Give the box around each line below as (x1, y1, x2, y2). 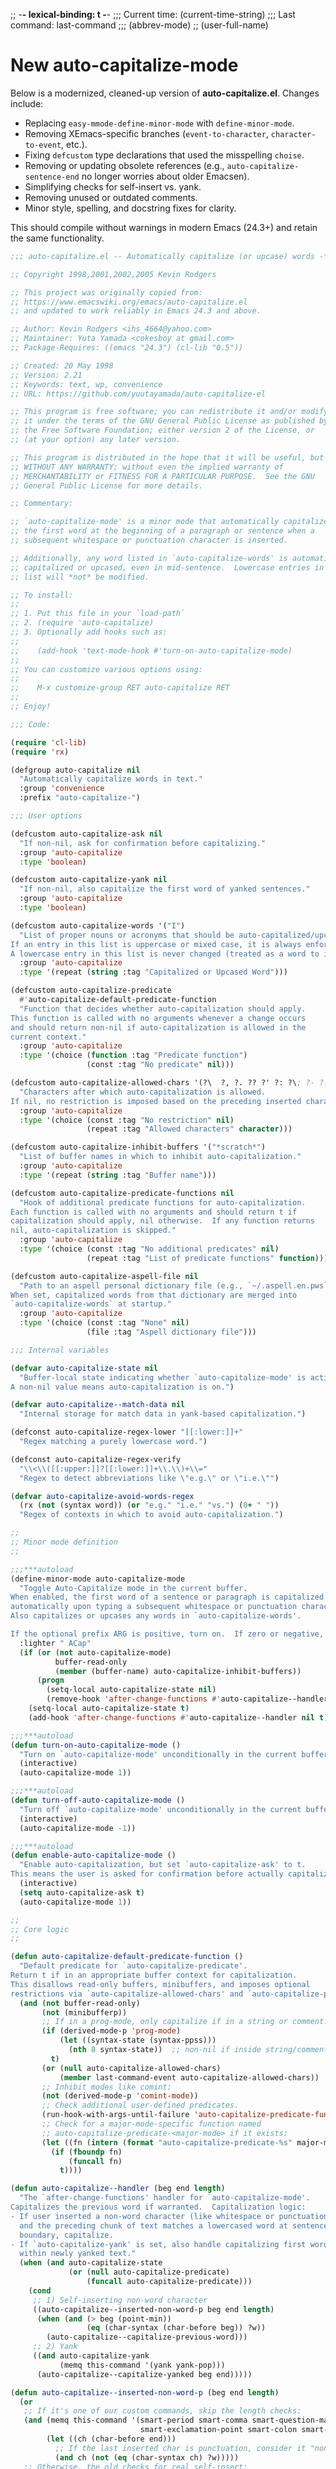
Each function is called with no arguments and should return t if (10, 1207, 298, 1217)
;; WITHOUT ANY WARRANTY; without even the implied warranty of (10, 462, 284, 472)
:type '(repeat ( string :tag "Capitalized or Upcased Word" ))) (19, 967, 288, 978)
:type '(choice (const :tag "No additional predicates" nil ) (19, 1244, 280, 1254)
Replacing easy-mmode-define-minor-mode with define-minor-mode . (24, 117, 295, 129)
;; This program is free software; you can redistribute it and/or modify (10, 407, 329, 417)
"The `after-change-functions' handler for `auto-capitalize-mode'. (19, 2193, 311, 2203)
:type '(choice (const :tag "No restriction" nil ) (19, 1115, 235, 1125)
